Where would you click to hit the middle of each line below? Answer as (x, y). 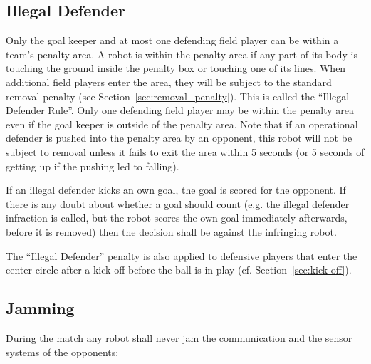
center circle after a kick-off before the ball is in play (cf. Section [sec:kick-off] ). (179, 270)
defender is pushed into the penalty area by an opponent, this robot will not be (179, 138)
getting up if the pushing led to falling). (93, 166)
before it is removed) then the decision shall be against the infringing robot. (171, 231)
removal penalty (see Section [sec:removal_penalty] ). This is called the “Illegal (178, 96)
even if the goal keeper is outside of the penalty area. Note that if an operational (182, 124)
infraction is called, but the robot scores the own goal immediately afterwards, (177, 218)
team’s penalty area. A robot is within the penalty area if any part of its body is (182, 54)
